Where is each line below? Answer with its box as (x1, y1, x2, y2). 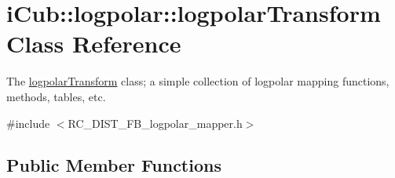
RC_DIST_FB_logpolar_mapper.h (68, 114, 243, 131)
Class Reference (6, 27, 181, 60)
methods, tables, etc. (6, 88, 106, 104)
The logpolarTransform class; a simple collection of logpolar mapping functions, (6, 73, 390, 89)
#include (6, 114, 50, 131)
